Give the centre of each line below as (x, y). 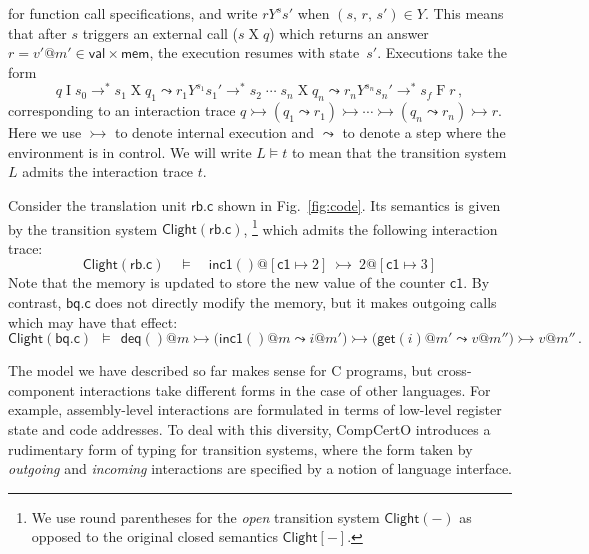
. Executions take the (442, 52)
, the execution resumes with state (254, 52)
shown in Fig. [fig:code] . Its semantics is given (359, 205)
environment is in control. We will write (130, 151)
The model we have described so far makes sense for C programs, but (220, 370)
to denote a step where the (424, 132)
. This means (464, 13)
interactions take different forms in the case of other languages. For (285, 389)
